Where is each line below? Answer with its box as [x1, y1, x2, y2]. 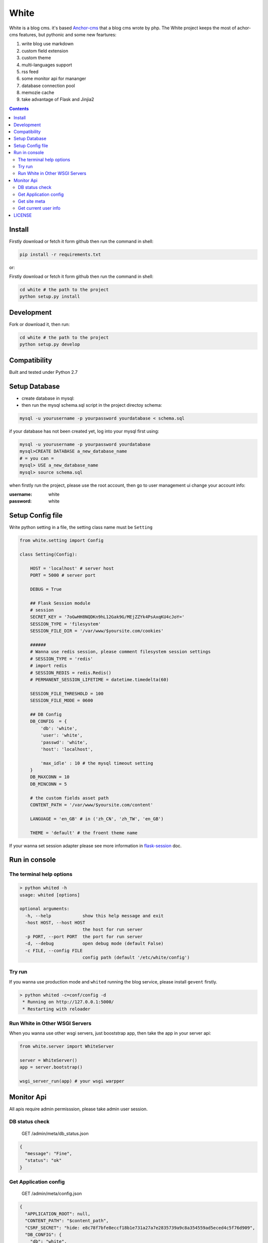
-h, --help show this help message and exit [25, 913, 164, 918]
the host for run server [82, 927, 143, 932]
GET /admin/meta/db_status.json [21, 1130, 89, 1136]
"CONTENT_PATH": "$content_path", [25, 1218, 109, 1224]
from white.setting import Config [19, 537, 104, 543]
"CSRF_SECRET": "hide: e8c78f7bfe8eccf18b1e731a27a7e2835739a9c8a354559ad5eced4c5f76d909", [25, 1225, 256, 1231]
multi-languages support [21, 62, 72, 68]
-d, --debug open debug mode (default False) [25, 941, 164, 947]
